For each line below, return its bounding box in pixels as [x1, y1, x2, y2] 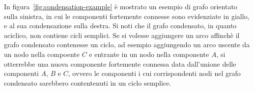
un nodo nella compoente [4, 49, 80, 59]
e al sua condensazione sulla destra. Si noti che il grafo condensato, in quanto [4, 20, 237, 31]
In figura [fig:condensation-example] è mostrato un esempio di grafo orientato [4, 1, 237, 11]
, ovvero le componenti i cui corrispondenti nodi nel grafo [68, 68, 241, 78]
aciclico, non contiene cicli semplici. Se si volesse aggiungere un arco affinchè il [4, 30, 240, 40]
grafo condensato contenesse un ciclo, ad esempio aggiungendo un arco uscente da [4, 39, 250, 50]
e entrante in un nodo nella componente [89, 49, 209, 59]
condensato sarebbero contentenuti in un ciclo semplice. [4, 77, 171, 88]
